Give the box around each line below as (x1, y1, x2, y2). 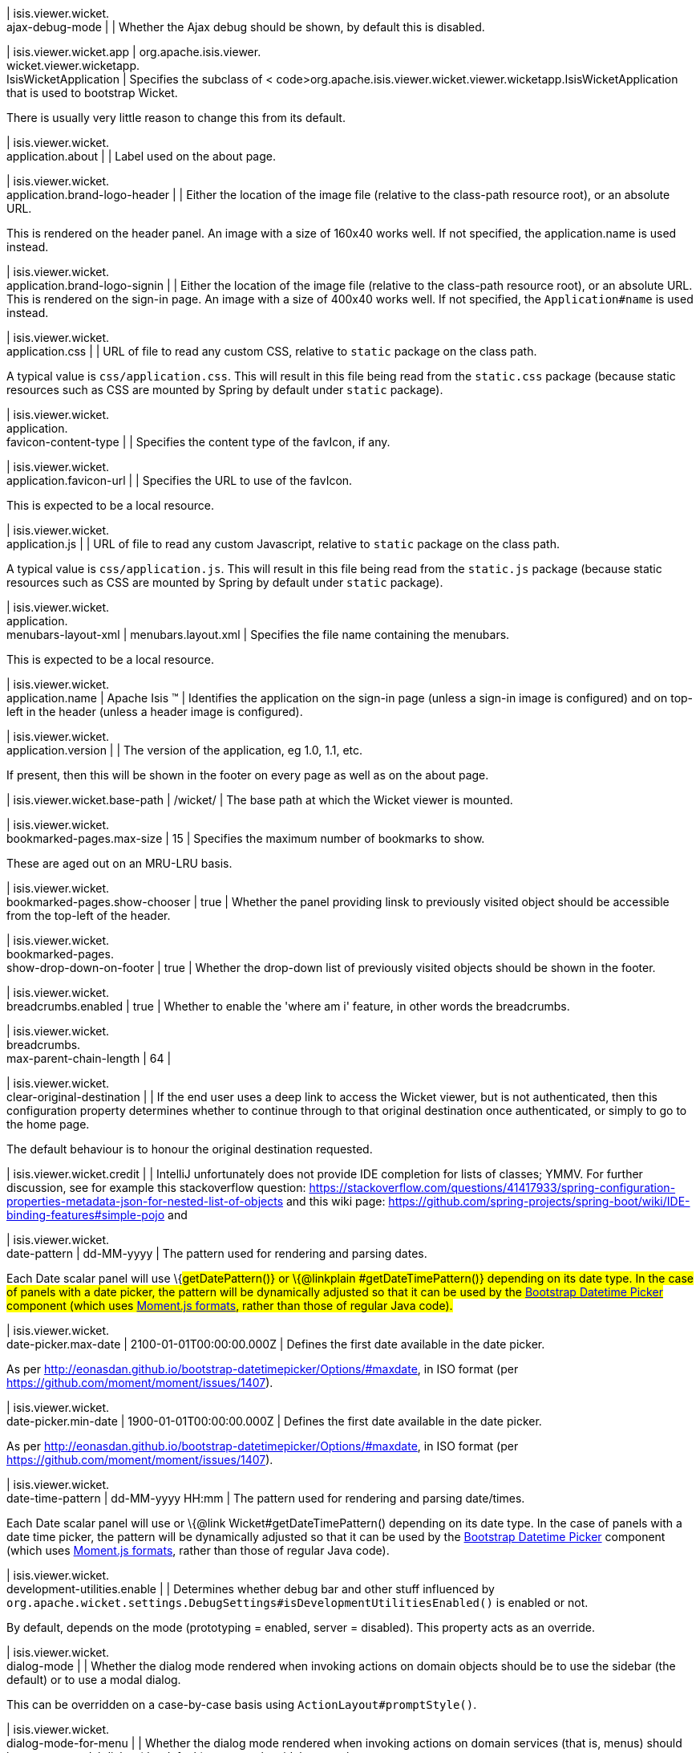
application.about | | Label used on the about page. (6, 149, 276, 163)
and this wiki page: (285, 1194, 386, 1208)
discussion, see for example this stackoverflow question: (6, 1181, 306, 1194)
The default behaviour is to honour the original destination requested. (6, 1142, 373, 1156)
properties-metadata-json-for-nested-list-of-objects (6, 1194, 284, 1208)
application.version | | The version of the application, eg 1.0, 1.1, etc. (6, 743, 363, 757)
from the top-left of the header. (6, 909, 171, 922)
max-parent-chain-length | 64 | (6, 1051, 172, 1065)
